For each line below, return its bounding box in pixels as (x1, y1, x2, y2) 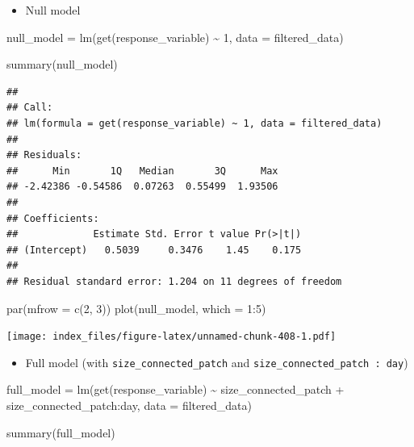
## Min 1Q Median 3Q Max (6, 165, 278, 177)
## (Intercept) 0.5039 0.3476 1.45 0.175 (6, 244, 302, 256)
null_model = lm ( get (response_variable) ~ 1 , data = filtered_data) (6, 28, 344, 45)
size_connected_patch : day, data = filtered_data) (6, 397, 252, 413)
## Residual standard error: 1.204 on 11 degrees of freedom (6, 275, 342, 287)
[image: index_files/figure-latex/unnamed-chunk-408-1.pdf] (6, 331, 337, 343)
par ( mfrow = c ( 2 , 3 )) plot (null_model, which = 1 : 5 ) (6, 299, 266, 316)
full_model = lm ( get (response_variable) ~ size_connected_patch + (6, 381, 345, 398)
